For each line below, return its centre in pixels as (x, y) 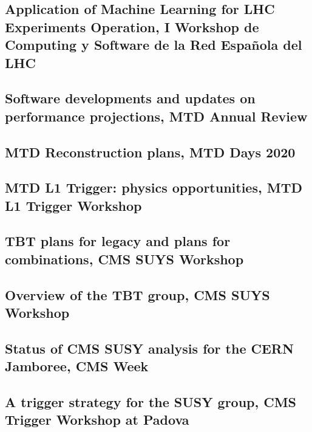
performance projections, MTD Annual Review (156, 116)
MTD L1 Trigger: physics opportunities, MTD (154, 187)
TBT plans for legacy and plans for (118, 241)
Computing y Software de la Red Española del (154, 45)
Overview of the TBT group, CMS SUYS (137, 294)
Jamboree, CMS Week (77, 366)
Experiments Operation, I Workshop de (132, 26)
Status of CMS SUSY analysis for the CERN (149, 348)
